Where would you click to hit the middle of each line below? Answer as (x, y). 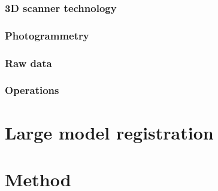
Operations (32, 90)
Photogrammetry (47, 35)
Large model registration (109, 132)
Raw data (28, 63)
